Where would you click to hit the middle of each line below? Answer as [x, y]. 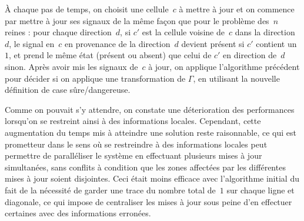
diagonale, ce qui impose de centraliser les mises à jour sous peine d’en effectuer [148, 201]
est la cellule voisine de [183, 32]
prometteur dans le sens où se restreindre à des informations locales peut [136, 144]
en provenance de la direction [118, 43]
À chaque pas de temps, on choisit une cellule [87, 9]
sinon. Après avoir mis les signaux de [71, 66]
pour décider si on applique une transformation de [95, 78]
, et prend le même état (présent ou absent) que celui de [110, 55]
